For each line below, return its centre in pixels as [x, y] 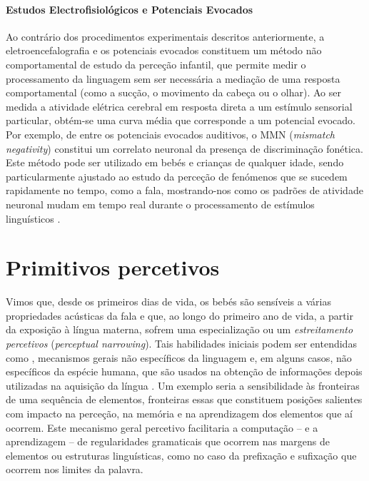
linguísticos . [33, 218]
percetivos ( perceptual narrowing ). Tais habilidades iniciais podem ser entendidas [181, 344]
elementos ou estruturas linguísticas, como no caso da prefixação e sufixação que [181, 455]
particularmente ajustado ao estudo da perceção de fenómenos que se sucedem [177, 176]
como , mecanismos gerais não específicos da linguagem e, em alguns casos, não [179, 357]
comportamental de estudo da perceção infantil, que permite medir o [156, 64]
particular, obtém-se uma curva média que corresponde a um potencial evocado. [181, 120]
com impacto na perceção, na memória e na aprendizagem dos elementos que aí [179, 413]
